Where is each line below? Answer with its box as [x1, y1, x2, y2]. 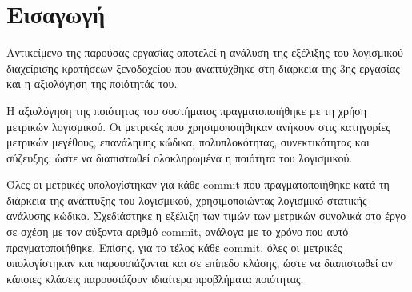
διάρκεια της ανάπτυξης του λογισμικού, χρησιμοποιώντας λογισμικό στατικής [6, 191, 367, 208]
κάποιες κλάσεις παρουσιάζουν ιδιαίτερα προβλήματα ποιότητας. [6, 270, 304, 286]
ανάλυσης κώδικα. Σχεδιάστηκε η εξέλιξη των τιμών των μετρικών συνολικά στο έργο [6, 207, 406, 224]
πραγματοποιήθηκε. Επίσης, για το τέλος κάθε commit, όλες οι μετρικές [6, 238, 342, 255]
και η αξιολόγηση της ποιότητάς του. [6, 75, 178, 92]
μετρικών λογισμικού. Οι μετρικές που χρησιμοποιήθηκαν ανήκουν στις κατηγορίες [6, 118, 390, 134]
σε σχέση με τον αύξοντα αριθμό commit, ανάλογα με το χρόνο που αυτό [6, 223, 349, 240]
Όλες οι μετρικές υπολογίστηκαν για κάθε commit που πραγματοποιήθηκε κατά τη [6, 176, 390, 193]
